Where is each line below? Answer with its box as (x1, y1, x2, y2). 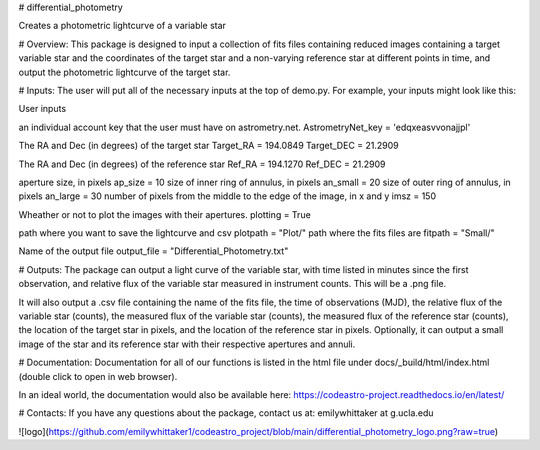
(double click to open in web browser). (18, 370, 178, 382)
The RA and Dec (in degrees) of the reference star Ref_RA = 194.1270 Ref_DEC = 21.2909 (18, 158, 386, 170)
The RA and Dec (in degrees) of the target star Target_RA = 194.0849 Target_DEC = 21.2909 (18, 140, 399, 152)
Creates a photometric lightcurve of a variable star (18, 20, 227, 32)
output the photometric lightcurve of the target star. (18, 66, 231, 78)
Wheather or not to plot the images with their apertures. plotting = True (18, 208, 312, 220)
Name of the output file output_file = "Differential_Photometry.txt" (18, 245, 289, 257)
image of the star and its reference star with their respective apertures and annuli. (18, 338, 356, 350)
